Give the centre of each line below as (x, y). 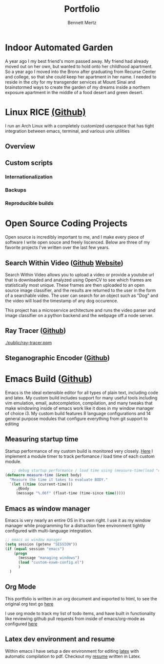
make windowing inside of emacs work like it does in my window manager (80, 408)
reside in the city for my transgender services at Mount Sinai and (70, 82)
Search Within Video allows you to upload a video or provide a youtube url (80, 274)
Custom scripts (29, 163)
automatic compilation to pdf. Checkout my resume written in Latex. (73, 656)
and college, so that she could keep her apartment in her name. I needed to (81, 76)
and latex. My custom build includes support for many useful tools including (81, 398)
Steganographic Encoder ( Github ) (57, 358)
